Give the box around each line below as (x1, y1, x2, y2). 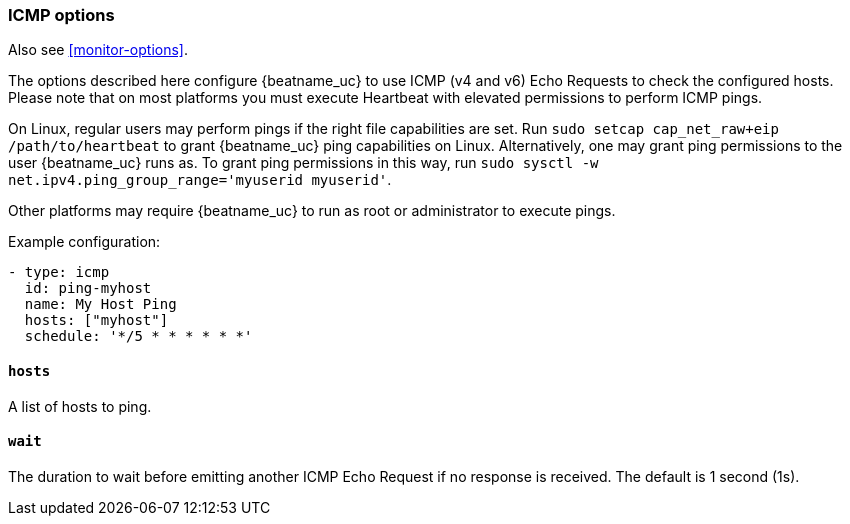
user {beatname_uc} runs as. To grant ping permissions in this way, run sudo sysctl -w (8, 154, 599, 172)
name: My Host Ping (24, 296, 177, 313)
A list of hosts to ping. (8, 397, 152, 415)
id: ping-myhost (24, 280, 152, 297)
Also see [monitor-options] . (8, 41, 189, 59)
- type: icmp (8, 264, 110, 281)
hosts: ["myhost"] (24, 312, 169, 329)
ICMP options (8, 5, 115, 25)
